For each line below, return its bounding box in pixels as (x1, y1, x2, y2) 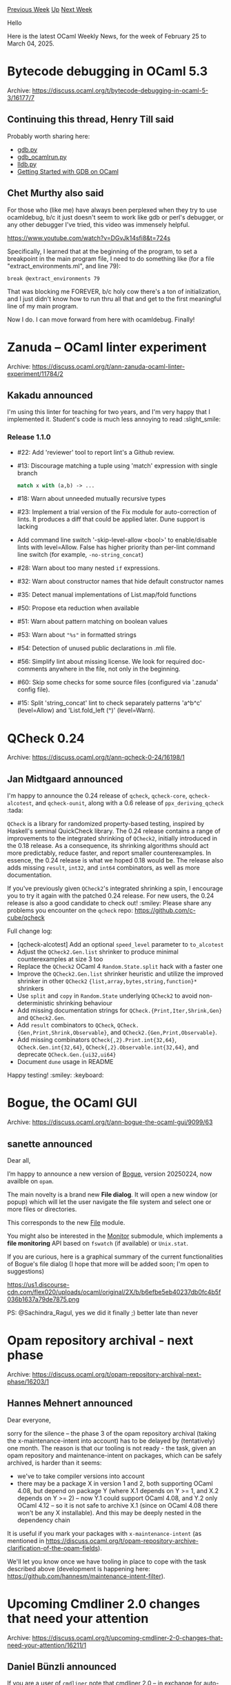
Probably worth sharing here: (7, 132, 90, 140)
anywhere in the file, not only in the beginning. (48, 664, 181, 673)
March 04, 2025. (7, 39, 55, 48)
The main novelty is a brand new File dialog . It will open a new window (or (7, 1190, 219, 1199)
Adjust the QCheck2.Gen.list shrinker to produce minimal (17, 947, 179, 956)
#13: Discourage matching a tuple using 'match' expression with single (17, 461, 218, 470)
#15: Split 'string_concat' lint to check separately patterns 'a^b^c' (17, 699, 202, 707)
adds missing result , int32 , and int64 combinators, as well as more (7, 864, 200, 872)
